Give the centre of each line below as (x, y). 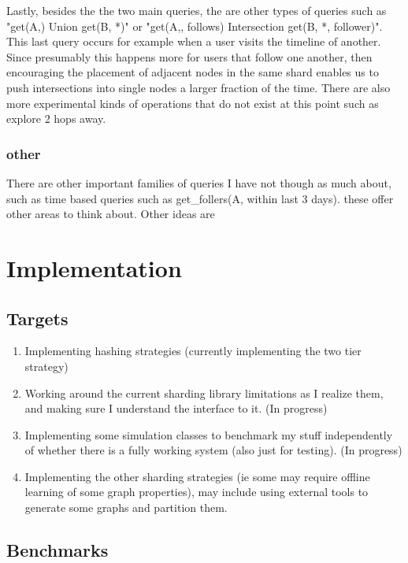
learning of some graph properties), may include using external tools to (197, 492)
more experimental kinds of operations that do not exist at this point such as (193, 103)
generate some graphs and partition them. (126, 507)
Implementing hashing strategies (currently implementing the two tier (193, 351)
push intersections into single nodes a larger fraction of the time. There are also (198, 87)
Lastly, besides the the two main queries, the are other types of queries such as (197, 10)
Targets (37, 318)
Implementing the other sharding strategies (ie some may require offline (197, 476)
